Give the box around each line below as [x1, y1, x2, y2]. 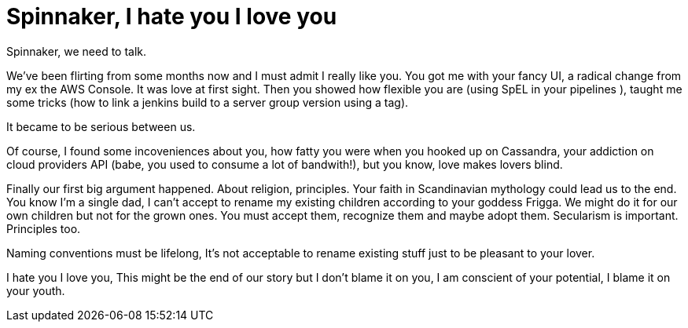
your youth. [6, 283, 65, 297]
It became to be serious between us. [6, 119, 196, 133]
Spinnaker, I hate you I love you [6, 3, 337, 30]
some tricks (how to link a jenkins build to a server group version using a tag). [6, 95, 409, 109]
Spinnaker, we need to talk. [6, 44, 147, 58]
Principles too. [6, 221, 81, 235]
